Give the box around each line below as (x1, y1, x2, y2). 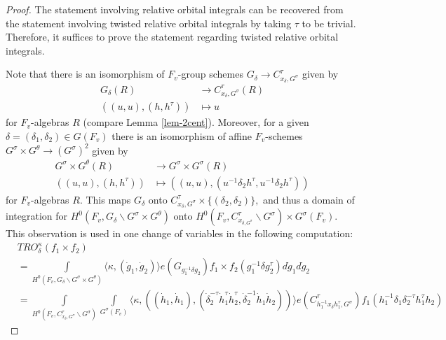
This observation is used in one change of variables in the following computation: (6, 226, 353, 241)
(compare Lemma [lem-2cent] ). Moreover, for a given (83, 115, 309, 129)
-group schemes (177, 66, 243, 81)
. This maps (79, 192, 131, 206)
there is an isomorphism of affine (111, 128, 252, 143)
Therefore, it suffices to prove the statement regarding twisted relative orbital (6, 29, 339, 44)
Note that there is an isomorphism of (6, 66, 165, 81)
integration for (6, 208, 67, 223)
